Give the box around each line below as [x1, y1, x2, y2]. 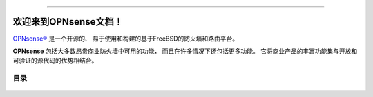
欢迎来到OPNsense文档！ [12, 16, 124, 28]
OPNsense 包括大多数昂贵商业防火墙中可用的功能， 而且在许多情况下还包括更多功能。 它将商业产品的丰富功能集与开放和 [12, 47, 358, 55]
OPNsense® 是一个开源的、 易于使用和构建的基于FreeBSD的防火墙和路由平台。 [12, 34, 239, 43]
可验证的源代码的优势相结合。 [12, 56, 98, 65]
